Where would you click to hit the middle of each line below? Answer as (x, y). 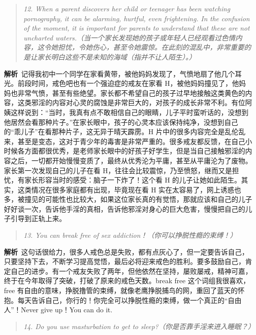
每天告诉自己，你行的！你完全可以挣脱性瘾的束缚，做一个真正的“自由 (129, 300)
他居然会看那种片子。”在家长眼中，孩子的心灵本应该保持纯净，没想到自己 (121, 122)
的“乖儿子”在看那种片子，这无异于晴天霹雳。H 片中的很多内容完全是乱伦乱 (125, 131)
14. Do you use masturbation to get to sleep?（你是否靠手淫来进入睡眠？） (139, 326)
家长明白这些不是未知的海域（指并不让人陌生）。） (116, 56)
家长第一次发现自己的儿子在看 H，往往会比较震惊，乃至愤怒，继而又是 (118, 170)
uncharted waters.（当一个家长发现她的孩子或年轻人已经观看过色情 (129, 37)
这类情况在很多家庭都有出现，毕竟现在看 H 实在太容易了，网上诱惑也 (129, 189)
